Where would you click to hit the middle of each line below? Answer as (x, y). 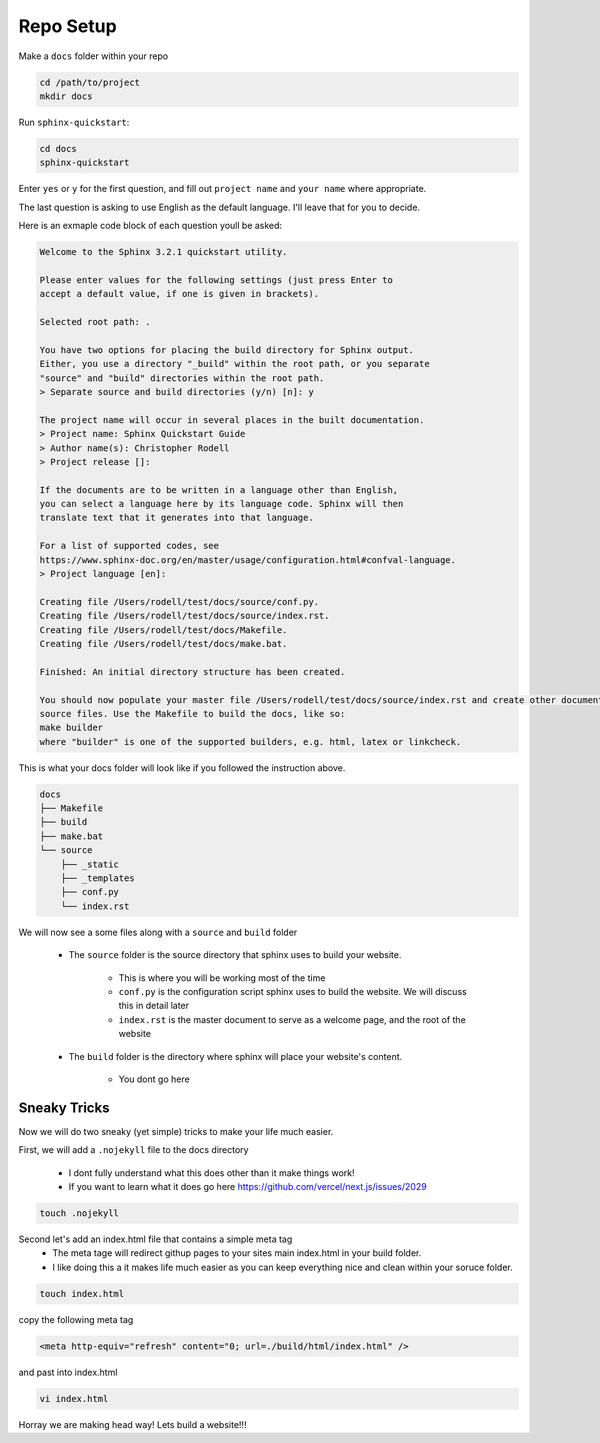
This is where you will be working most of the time (222, 977)
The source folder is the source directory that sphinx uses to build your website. (235, 955)
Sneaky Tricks (64, 1107)
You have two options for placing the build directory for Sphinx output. (227, 349)
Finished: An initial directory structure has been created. (192, 671)
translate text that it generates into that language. (176, 518)
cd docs (58, 148)
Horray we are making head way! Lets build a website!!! (132, 1424)
